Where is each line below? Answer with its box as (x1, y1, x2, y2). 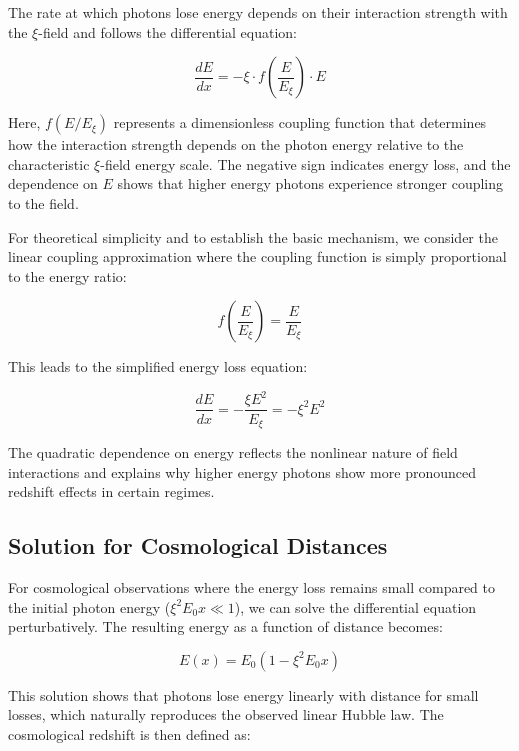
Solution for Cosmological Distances (8, 530, 388, 561)
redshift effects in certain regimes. (8, 481, 215, 502)
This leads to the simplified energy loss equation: (8, 356, 308, 377)
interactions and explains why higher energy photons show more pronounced (8, 461, 476, 482)
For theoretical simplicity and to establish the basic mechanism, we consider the (8, 226, 498, 247)
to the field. (8, 192, 79, 213)
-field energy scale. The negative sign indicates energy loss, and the (100, 153, 511, 174)
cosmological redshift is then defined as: (8, 723, 251, 744)
